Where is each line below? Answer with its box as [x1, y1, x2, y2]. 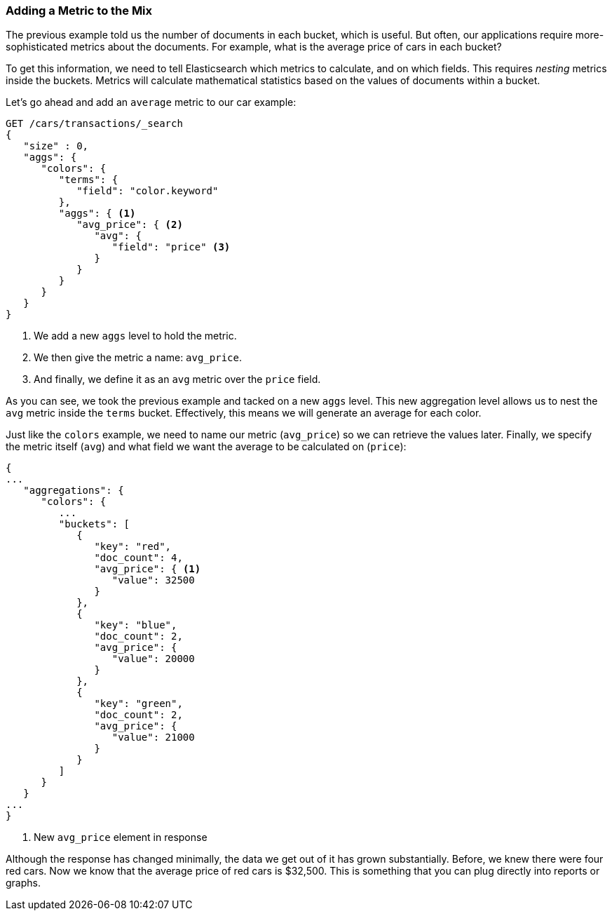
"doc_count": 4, [94, 552, 183, 564]
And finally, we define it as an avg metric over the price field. [34, 373, 321, 386]
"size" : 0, [23, 140, 89, 152]
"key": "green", [94, 698, 183, 710]
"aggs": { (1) [58, 208, 136, 220]
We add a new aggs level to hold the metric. [34, 330, 237, 342]
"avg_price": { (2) [76, 219, 183, 231]
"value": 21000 [111, 732, 195, 743]
